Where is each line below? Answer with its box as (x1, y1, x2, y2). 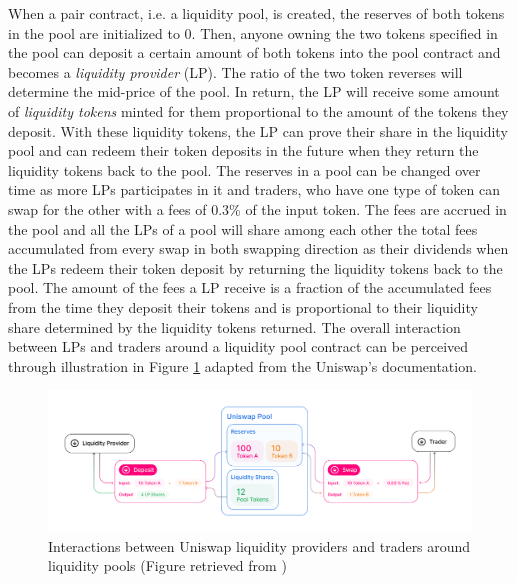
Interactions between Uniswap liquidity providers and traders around (48, 535, 471, 556)
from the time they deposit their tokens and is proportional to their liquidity (8, 296, 478, 317)
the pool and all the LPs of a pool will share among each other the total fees (8, 218, 478, 239)
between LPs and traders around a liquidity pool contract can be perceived (8, 336, 469, 357)
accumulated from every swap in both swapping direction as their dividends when (8, 238, 509, 259)
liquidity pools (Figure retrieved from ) (48, 555, 287, 576)
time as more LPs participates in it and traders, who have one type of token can (8, 179, 500, 200)
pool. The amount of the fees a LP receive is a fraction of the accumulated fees (8, 277, 492, 298)
